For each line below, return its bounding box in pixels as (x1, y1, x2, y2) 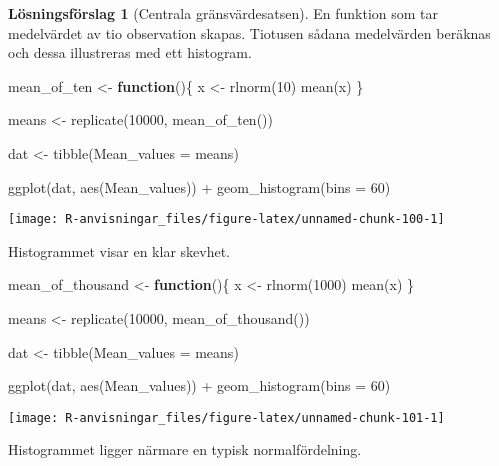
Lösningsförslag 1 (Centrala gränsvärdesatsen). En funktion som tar (8, 3, 439, 23)
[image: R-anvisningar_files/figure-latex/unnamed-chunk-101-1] (8, 410, 445, 425)
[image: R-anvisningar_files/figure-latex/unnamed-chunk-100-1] (8, 212, 445, 227)
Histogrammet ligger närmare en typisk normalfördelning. (8, 439, 362, 460)
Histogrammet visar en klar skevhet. (8, 240, 230, 261)
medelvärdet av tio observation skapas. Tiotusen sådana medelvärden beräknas (8, 22, 491, 43)
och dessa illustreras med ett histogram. (8, 42, 252, 63)
